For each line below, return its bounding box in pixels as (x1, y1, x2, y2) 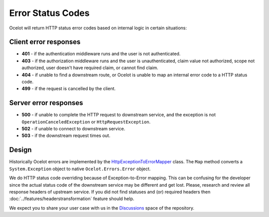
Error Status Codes (9, 7, 90, 18)
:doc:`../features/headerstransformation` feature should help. (9, 196, 134, 202)
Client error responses (9, 38, 81, 46)
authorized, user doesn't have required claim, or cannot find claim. (21, 65, 158, 71)
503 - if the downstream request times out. (21, 132, 111, 139)
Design (9, 146, 32, 154)
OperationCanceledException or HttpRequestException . (21, 118, 151, 124)
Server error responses (9, 99, 83, 107)
